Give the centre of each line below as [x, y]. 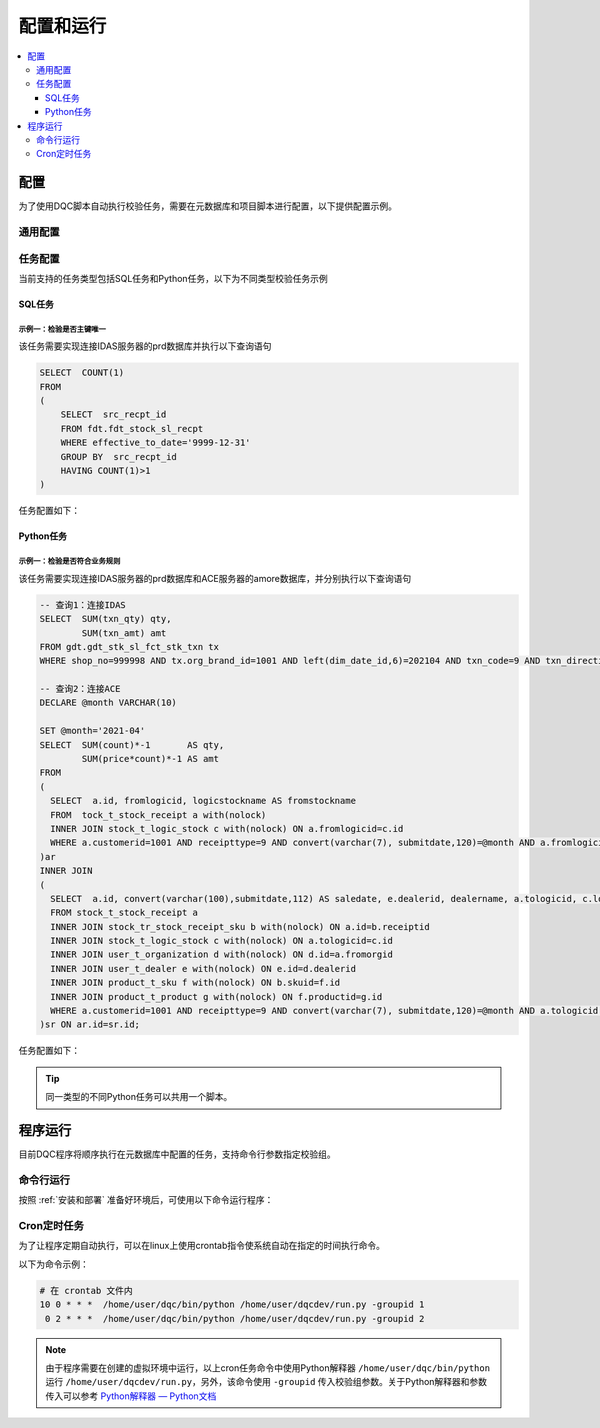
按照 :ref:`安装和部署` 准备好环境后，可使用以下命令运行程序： [146, 1200]
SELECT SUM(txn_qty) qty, [105, 619]
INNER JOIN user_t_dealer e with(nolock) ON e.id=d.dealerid [203, 968]
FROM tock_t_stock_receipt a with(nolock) [158, 814]
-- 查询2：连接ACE [80, 689]
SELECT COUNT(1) [82, 373]
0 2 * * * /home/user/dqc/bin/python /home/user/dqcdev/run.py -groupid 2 [235, 1318]
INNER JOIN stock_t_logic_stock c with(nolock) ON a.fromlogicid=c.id [227, 828]
